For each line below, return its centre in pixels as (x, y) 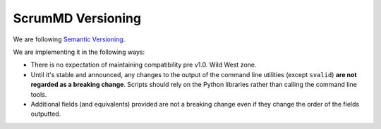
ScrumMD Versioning (77, 18)
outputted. (46, 114)
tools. (39, 94)
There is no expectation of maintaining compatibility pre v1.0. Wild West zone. (144, 65)
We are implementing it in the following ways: (79, 52)
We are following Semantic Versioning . (69, 39)
